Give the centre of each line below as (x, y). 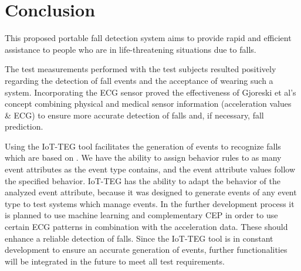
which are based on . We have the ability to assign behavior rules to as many (143, 157)
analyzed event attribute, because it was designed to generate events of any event (151, 192)
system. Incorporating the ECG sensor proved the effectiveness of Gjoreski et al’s (150, 92)
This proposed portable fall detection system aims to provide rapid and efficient (148, 38)
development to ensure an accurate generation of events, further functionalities (146, 250)
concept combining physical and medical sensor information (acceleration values (148, 104)
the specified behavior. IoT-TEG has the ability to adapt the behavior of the (143, 180)
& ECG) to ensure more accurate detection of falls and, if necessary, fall (134, 115)
